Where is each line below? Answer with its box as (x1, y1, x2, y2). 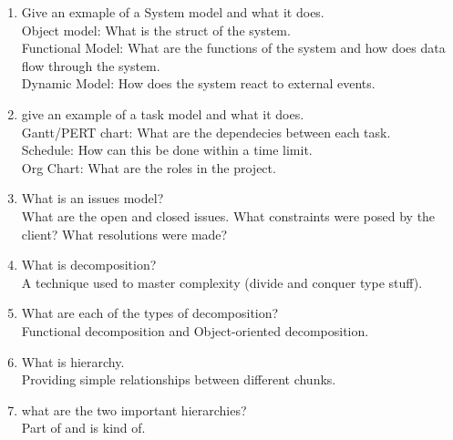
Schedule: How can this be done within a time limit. (21, 140, 313, 159)
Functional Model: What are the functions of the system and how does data (21, 38, 446, 57)
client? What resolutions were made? (21, 224, 228, 243)
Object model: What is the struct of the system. (21, 20, 291, 39)
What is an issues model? (21, 189, 164, 208)
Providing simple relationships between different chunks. (21, 370, 336, 389)
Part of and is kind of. (21, 418, 146, 437)
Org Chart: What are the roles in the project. (21, 158, 276, 177)
